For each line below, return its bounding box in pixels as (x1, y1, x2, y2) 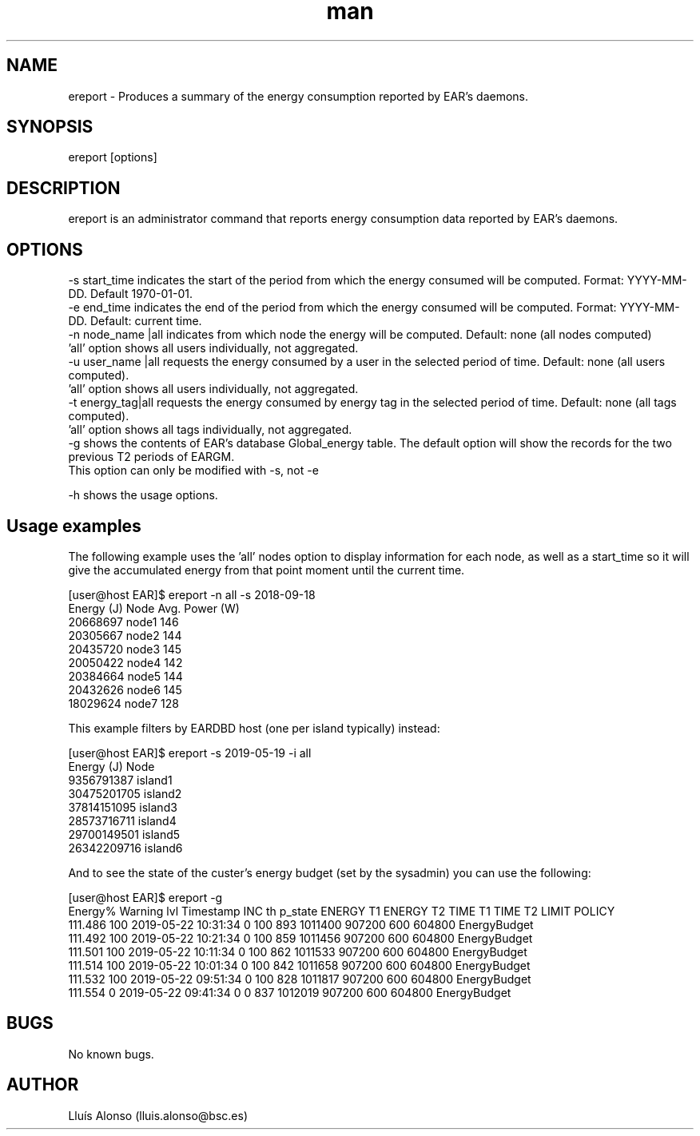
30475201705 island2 (68, 786, 182, 800)
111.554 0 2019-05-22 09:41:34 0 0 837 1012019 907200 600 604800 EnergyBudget (68, 985, 511, 999)
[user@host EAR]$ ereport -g (68, 890, 223, 904)
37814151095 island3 (68, 800, 177, 814)
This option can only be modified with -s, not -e (68, 463, 319, 478)
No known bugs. (68, 1047, 154, 1061)
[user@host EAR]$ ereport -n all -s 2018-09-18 (68, 587, 316, 602)
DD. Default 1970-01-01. (68, 287, 193, 301)
